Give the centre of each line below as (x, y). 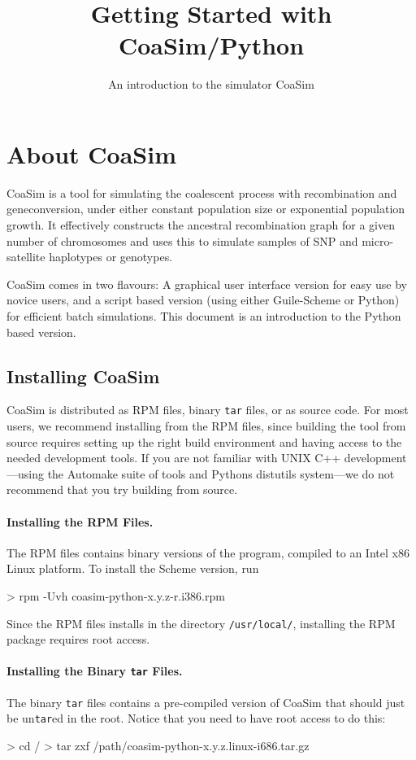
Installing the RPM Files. (80, 521)
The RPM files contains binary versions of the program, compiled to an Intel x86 (208, 552)
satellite (26, 257)
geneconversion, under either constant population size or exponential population (206, 209)
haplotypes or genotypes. (111, 257)
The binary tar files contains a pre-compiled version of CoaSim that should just (206, 702)
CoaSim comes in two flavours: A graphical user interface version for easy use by (207, 284)
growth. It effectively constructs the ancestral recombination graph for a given (201, 225)
